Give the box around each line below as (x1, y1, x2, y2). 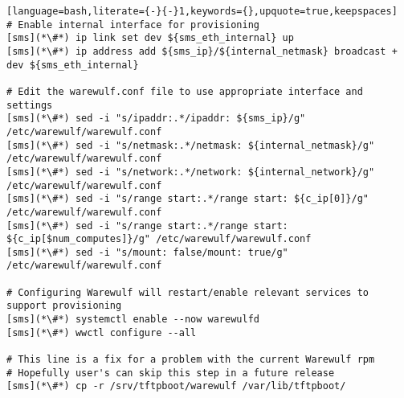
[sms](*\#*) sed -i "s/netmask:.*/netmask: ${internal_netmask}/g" (6, 139, 375, 151)
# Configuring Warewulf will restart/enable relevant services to (6, 286, 369, 298)
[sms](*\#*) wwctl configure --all (6, 326, 197, 339)
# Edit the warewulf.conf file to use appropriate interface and (6, 85, 363, 97)
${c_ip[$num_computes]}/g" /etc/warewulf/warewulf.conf (6, 233, 312, 245)
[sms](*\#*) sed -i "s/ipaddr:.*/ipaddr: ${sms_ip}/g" (6, 113, 306, 125)
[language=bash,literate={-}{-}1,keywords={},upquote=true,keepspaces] (6, 6, 398, 17)
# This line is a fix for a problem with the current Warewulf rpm (6, 354, 375, 366)
